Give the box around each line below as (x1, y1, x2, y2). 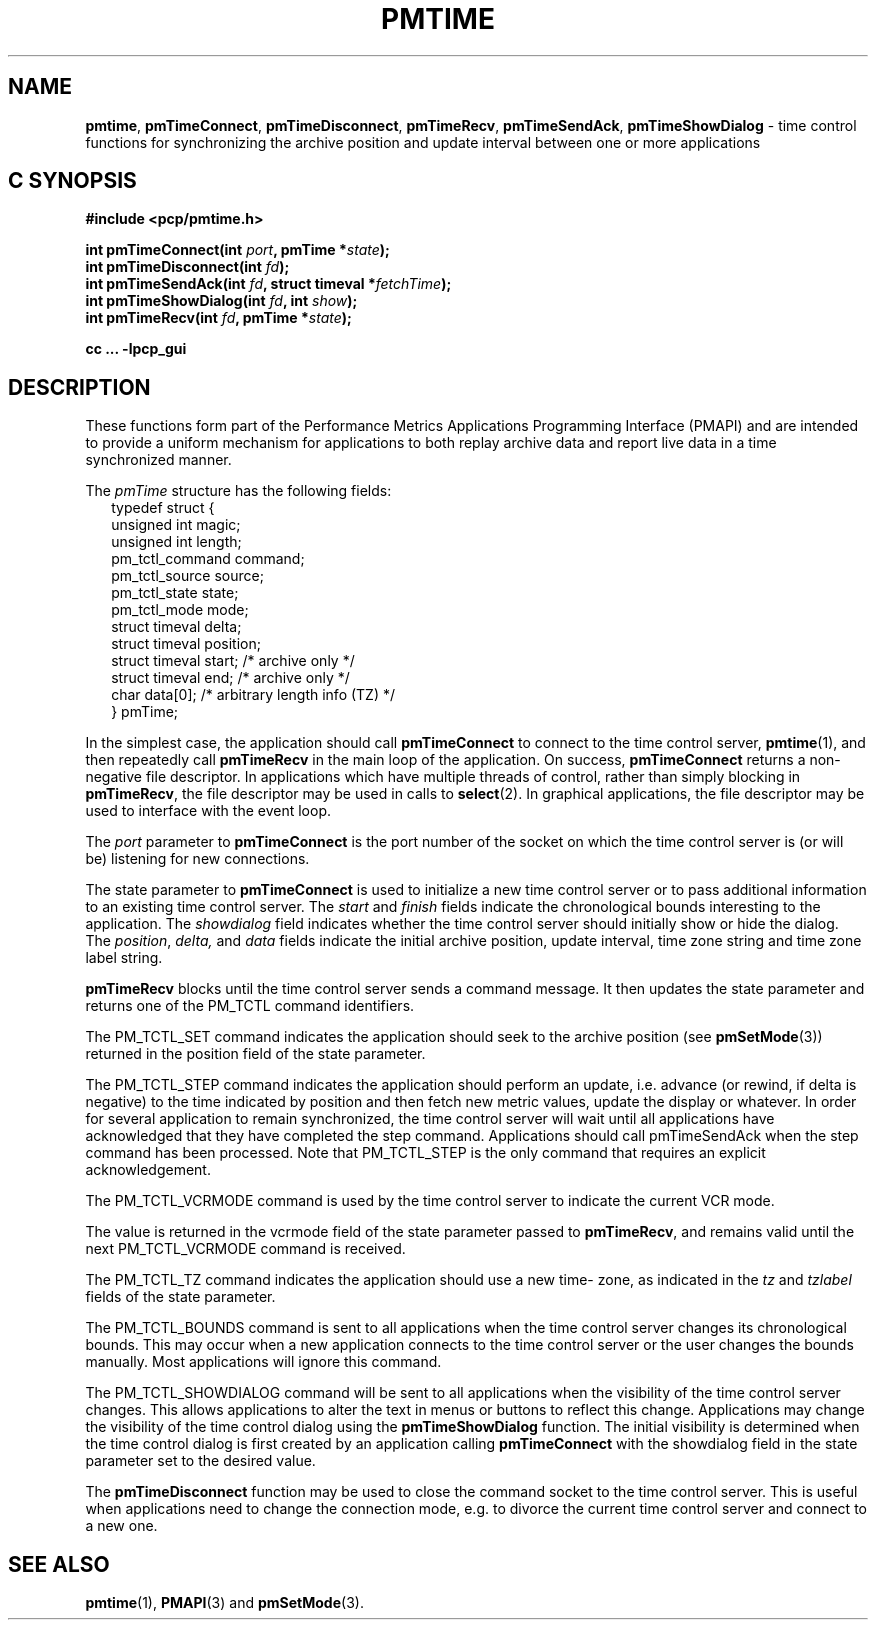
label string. (85, 949, 163, 967)
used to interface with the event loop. (85, 802, 332, 820)
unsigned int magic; (111, 516, 241, 534)
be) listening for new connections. (85, 850, 310, 868)
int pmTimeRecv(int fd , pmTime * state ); (85, 309, 352, 327)
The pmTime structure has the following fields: (85, 482, 392, 500)
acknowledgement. (85, 1161, 211, 1179)
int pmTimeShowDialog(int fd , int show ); (85, 292, 358, 310)
